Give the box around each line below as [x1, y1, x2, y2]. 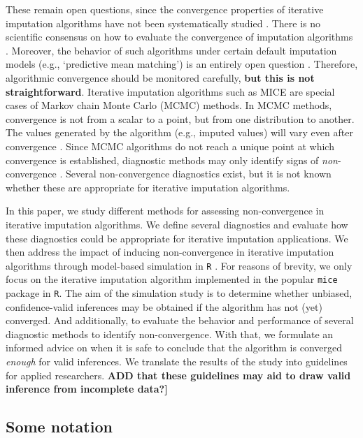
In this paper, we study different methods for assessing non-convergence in [6, 203, 325, 218]
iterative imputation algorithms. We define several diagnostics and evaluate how [6, 217, 348, 231]
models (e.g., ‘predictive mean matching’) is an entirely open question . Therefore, [6, 57, 358, 71]
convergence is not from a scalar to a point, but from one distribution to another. [6, 111, 355, 126]
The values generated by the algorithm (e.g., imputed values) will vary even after [6, 125, 353, 140]
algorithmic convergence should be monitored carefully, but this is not [6, 70, 315, 85]
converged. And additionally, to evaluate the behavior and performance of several [6, 313, 354, 328]
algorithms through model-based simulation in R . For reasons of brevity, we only [6, 258, 353, 272]
